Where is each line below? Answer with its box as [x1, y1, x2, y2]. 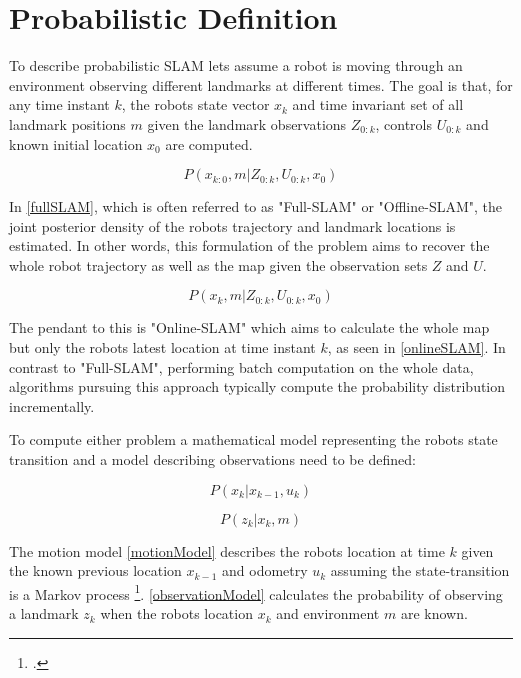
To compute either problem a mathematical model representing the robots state [9, 429, 498, 450]
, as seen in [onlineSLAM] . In [327, 337, 506, 358]
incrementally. [9, 395, 95, 416]
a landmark [9, 603, 79, 624]
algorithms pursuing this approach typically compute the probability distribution [9, 376, 506, 397]
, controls [375, 113, 433, 134]
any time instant [9, 94, 110, 115]
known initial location [9, 133, 143, 154]
